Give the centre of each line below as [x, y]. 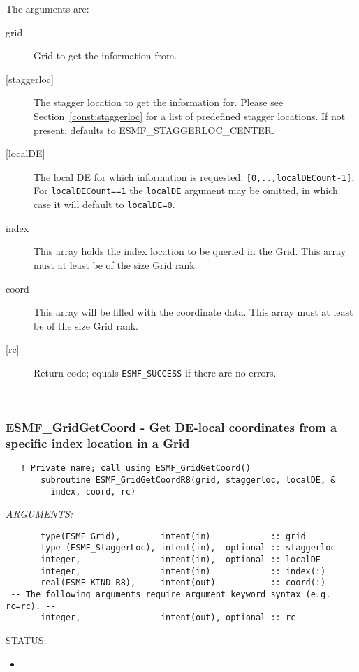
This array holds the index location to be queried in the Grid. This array [190, 251]
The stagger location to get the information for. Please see [159, 102]
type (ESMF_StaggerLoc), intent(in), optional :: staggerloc [188, 548]
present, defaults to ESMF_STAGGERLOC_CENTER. [154, 130]
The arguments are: [47, 8]
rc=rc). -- [31, 606]
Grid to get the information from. [105, 56]
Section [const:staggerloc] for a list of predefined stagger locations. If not [190, 116]
